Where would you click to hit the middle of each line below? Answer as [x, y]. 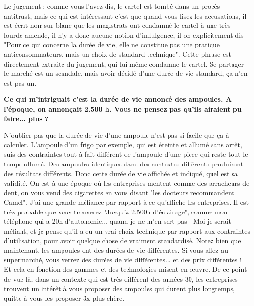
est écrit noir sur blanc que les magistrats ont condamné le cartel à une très [117, 25]
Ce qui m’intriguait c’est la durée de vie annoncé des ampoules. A [118, 99]
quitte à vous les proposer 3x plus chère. [64, 298]
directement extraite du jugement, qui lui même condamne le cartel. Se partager [124, 63]
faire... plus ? [26, 118]
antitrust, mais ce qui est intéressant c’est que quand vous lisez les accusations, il [125, 15]
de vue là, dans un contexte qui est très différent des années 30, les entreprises [121, 279]
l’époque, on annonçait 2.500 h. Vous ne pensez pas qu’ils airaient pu [123, 108]
